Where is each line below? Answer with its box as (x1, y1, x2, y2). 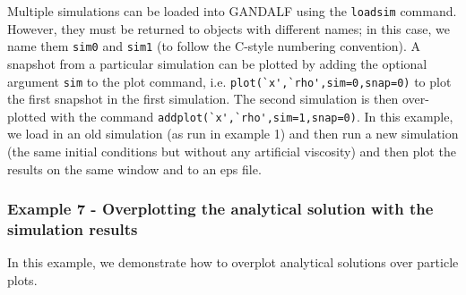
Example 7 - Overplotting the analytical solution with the (7, 198, 434, 220)
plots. (7, 270, 38, 289)
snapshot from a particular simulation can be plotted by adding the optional (7, 54, 427, 72)
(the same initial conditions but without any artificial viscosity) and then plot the (7, 142, 456, 160)
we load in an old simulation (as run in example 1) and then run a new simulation (7, 124, 459, 143)
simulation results (7, 218, 138, 240)
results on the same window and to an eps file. (7, 159, 262, 178)
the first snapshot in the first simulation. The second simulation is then (7, 89, 399, 108)
